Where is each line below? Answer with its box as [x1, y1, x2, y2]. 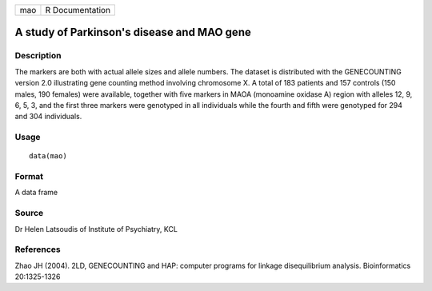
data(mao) [29, 152, 67, 161]
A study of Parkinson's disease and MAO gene [14, 26, 251, 39]
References [14, 244, 61, 255]
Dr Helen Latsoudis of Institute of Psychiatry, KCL [14, 224, 178, 233]
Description [14, 50, 62, 62]
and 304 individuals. [14, 112, 82, 122]
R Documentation [45, 5, 111, 15]
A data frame [14, 188, 58, 197]
